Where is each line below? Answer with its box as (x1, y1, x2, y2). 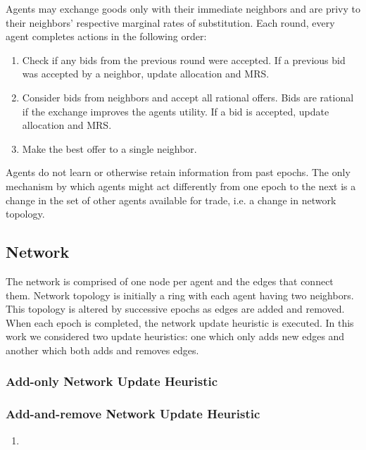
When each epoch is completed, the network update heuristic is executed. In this (6, 315, 354, 330)
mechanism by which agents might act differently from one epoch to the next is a (6, 178, 356, 193)
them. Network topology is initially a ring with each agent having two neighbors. (6, 287, 354, 302)
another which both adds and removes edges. (6, 342, 199, 357)
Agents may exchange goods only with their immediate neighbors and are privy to (6, 1, 360, 15)
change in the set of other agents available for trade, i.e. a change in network (6, 192, 336, 207)
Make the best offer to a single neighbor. (22, 141, 197, 156)
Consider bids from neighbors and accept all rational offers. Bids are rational (22, 89, 354, 104)
